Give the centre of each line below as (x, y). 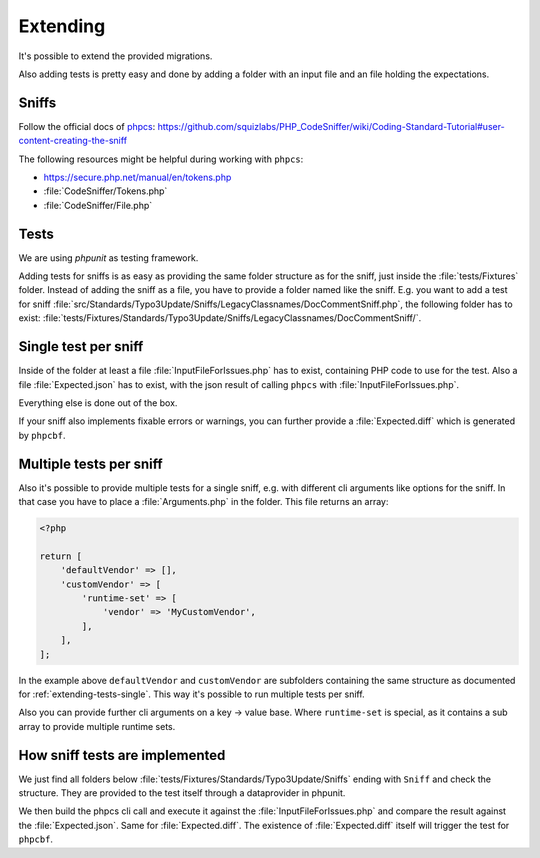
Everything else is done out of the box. (98, 402)
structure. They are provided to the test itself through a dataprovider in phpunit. (182, 792)
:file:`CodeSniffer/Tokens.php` (105, 191)
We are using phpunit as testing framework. (108, 257)
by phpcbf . (42, 435)
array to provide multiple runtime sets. (97, 726)
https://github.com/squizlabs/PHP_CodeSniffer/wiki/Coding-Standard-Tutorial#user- (331, 126)
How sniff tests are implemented (122, 755)
